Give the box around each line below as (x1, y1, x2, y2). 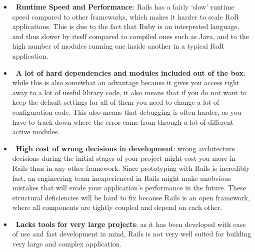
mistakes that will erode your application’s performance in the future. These (12, 182, 246, 193)
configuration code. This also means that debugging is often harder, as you (12, 106, 241, 117)
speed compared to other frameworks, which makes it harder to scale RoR (12, 11, 239, 22)
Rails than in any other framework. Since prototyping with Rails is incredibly (12, 162, 250, 173)
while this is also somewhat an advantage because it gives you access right (12, 77, 239, 88)
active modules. (12, 126, 60, 137)
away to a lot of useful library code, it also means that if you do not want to (12, 87, 246, 97)
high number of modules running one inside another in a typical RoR (12, 41, 224, 51)
